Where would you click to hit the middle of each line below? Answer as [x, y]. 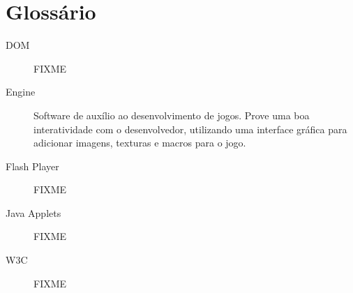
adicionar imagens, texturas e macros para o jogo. [140, 143]
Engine [21, 92]
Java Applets [33, 212]
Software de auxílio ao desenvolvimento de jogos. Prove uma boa [172, 115]
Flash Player [32, 166]
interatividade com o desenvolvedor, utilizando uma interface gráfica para [190, 129]
